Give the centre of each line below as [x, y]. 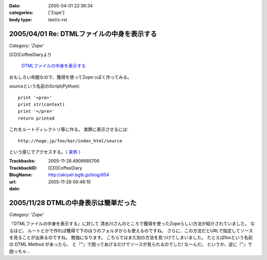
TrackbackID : [23, 168]
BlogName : [21, 175]
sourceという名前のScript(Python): [44, 86]
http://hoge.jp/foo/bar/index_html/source [70, 141]
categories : [21, 13]
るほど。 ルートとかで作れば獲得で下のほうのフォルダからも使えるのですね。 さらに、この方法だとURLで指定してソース [131, 230]
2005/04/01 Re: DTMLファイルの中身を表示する [83, 34]
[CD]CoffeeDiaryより [30, 55]
